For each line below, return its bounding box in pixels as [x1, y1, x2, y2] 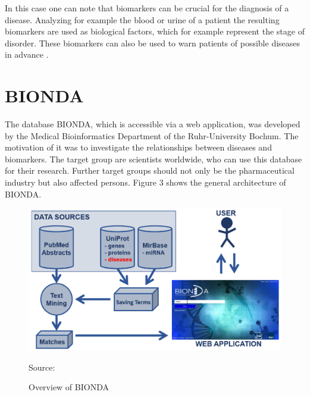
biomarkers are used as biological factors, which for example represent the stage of [5, 25, 305, 37]
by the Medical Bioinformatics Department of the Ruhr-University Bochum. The [5, 129, 299, 142]
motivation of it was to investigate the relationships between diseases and [5, 141, 272, 153]
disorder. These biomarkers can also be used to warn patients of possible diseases [5, 36, 300, 49]
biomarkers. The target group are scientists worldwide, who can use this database [5, 152, 302, 165]
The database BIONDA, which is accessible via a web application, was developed [5, 118, 300, 130]
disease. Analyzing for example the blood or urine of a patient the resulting [5, 13, 280, 26]
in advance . [5, 48, 49, 61]
